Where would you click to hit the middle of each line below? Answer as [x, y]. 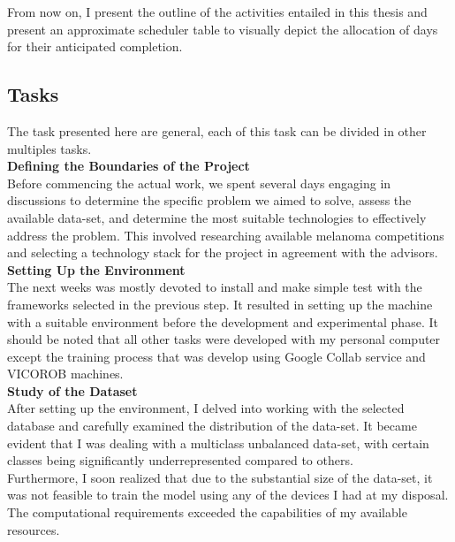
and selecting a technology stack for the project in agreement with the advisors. [223, 252]
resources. [34, 529]
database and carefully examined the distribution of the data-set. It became [212, 426]
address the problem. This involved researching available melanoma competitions [226, 235]
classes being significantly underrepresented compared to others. [180, 460]
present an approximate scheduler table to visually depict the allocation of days [223, 29]
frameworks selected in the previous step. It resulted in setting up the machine [220, 304]
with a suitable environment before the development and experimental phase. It [223, 321]
